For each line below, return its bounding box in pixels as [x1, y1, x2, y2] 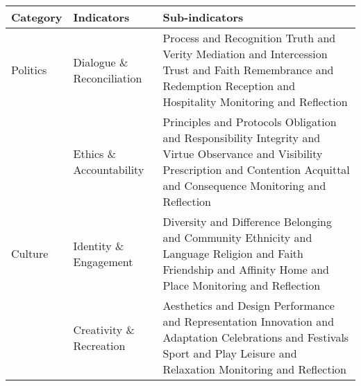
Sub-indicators [162, 9, 244, 25]
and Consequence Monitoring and [162, 177, 326, 193]
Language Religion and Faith [162, 245, 303, 261]
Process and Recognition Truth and [162, 30, 336, 46]
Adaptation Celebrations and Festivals [162, 329, 349, 345]
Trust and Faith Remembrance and [162, 62, 334, 78]
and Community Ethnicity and [162, 229, 312, 245]
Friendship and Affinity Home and [162, 261, 329, 277]
